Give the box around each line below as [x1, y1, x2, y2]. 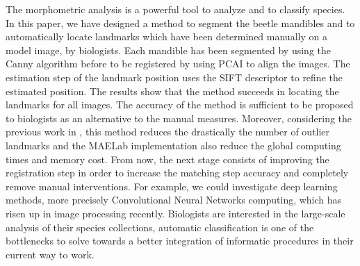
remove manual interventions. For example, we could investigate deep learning [6, 178, 338, 193]
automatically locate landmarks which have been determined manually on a [6, 29, 327, 44]
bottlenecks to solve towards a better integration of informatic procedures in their [6, 233, 354, 248]
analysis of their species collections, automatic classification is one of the [6, 219, 314, 234]
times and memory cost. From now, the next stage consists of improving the [6, 151, 329, 166]
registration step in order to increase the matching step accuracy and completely [6, 165, 349, 180]
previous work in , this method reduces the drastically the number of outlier [6, 124, 330, 139]
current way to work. [6, 247, 95, 261]
